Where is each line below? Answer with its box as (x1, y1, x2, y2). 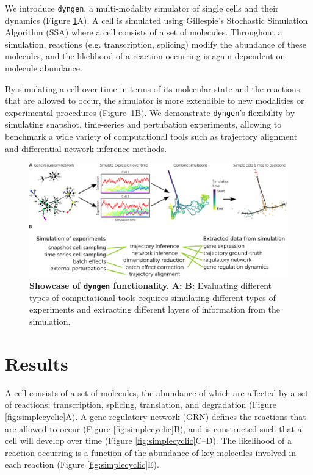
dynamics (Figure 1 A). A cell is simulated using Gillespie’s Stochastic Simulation (5, 13, 308, 26)
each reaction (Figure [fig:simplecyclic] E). (5, 458, 159, 471)
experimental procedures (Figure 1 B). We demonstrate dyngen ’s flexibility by (5, 106, 295, 118)
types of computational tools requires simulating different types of (29, 291, 276, 303)
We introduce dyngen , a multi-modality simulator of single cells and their (5, 2, 279, 14)
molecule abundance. (5, 62, 82, 74)
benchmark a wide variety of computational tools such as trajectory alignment (5, 130, 298, 143)
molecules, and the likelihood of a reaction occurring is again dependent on (5, 49, 286, 62)
